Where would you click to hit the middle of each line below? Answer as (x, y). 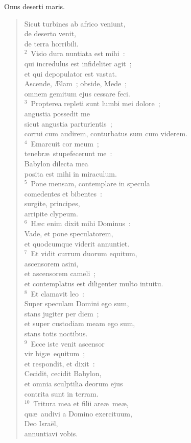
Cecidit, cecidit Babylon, (63, 373)
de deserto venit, (50, 33)
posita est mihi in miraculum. (70, 173)
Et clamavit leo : (57, 293)
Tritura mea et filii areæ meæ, (81, 403)
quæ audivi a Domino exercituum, (78, 413)
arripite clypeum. (51, 213)
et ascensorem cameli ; (60, 273)
